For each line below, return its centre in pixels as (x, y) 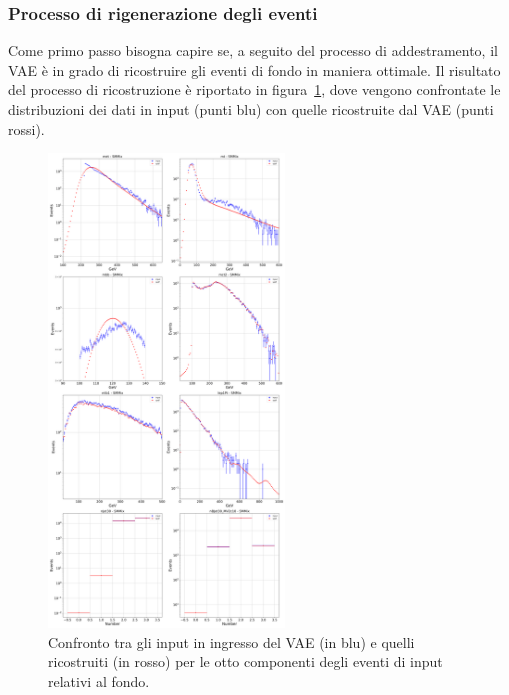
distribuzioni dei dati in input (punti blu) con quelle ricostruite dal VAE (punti (251, 109)
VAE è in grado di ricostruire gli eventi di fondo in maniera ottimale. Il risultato (254, 69)
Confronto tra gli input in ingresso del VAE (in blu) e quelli (231, 641)
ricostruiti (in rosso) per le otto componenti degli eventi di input (245, 661)
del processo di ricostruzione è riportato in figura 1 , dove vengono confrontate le (254, 89)
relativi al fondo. (99, 680)
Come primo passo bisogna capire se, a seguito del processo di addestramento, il (253, 50)
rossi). (26, 128)
